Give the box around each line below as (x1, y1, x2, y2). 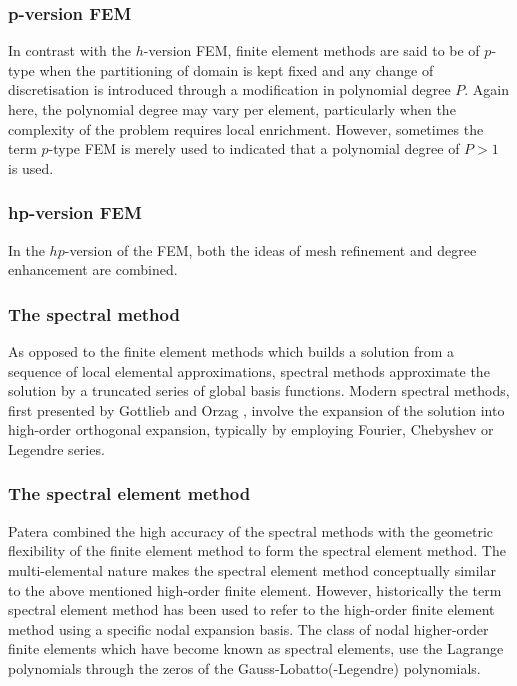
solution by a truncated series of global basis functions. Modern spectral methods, (8, 380, 510, 401)
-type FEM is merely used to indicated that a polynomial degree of (48, 138, 460, 159)
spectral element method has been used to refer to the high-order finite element (8, 599, 495, 620)
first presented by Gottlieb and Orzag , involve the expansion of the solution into (8, 399, 505, 420)
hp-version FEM (8, 200, 142, 225)
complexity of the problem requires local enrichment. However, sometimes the (8, 118, 484, 139)
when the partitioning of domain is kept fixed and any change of (39, 59, 434, 80)
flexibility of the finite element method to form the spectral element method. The (8, 540, 506, 561)
